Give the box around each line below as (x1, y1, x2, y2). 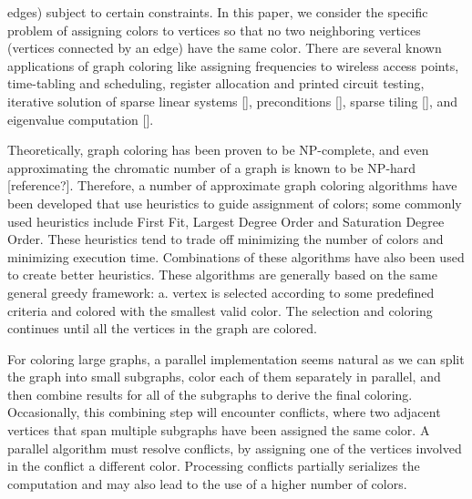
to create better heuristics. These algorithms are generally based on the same (7, 265, 437, 284)
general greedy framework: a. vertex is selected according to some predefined (7, 282, 435, 301)
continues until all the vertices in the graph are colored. (7, 319, 317, 338)
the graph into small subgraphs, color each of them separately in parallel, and (7, 367, 441, 386)
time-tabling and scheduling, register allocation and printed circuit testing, (7, 74, 425, 93)
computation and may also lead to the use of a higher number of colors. (7, 474, 407, 493)
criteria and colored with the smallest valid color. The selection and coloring (7, 300, 433, 320)
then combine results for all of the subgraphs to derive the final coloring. (7, 384, 413, 403)
